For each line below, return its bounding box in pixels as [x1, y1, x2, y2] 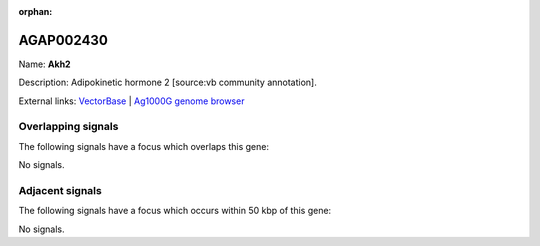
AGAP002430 [18, 31, 109, 49]
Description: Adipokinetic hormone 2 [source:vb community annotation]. [18, 76, 317, 89]
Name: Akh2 [18, 58, 71, 70]
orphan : [18, 6, 53, 17]
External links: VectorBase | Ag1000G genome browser [18, 95, 245, 107]
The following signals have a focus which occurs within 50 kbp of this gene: [18, 205, 332, 217]
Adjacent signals [18, 183, 102, 197]
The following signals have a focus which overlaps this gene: [18, 140, 270, 152]
